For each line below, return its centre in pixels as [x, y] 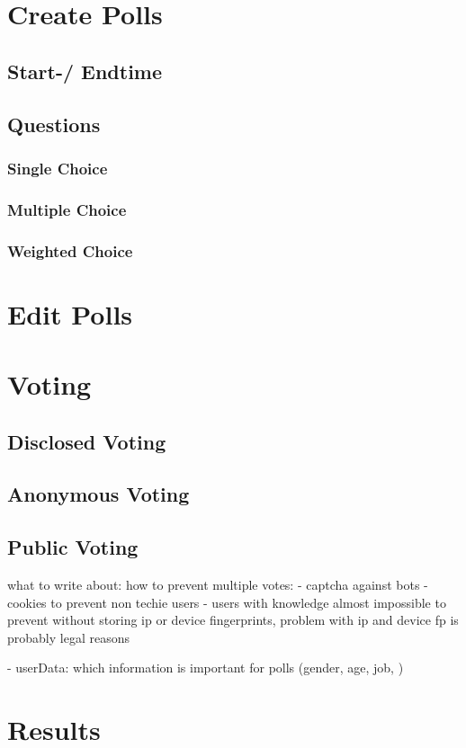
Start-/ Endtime [85, 71]
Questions [54, 124]
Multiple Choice [67, 209]
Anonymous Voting [99, 494]
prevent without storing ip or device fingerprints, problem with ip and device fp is [233, 620]
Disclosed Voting [87, 441]
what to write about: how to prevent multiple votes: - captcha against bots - [218, 584]
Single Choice [58, 168]
